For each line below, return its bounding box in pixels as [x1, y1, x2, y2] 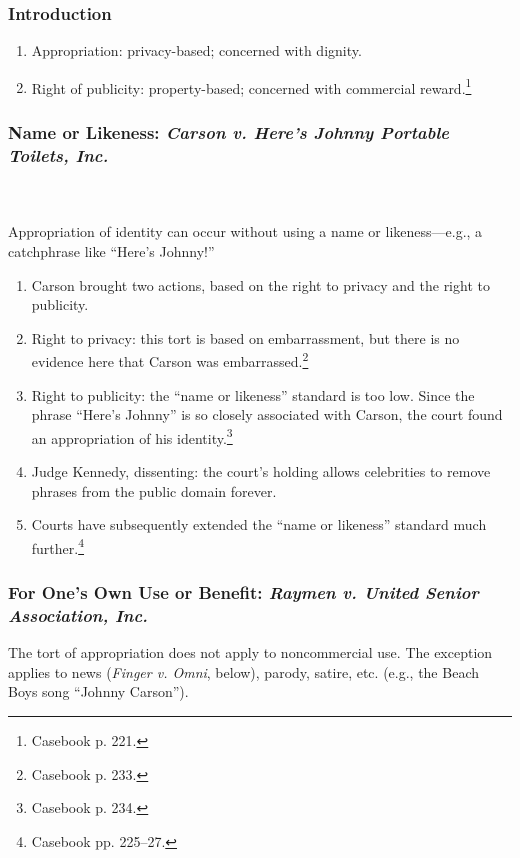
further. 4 [31, 534, 85, 558]
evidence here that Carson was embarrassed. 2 [31, 348, 309, 372]
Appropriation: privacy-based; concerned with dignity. [31, 40, 362, 61]
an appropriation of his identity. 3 [31, 424, 233, 448]
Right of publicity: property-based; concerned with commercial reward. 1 [31, 74, 472, 98]
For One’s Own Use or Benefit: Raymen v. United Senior [8, 580, 479, 604]
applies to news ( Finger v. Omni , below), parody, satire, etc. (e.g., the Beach [8, 661, 479, 682]
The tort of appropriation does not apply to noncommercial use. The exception [8, 642, 493, 663]
